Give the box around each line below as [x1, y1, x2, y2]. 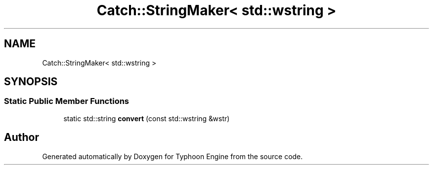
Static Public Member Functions [4, 96, 130, 106]
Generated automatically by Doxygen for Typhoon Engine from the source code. [42, 152, 303, 161]
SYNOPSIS [4, 75, 58, 88]
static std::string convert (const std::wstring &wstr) [63, 114, 230, 123]
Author [4, 131, 39, 144]
